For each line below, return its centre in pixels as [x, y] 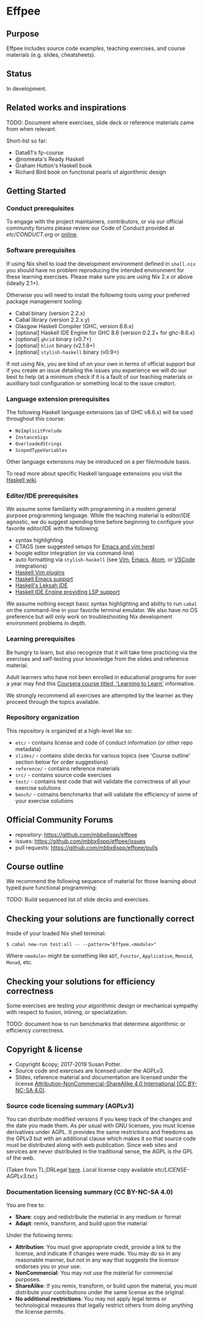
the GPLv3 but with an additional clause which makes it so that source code [101, 1139]
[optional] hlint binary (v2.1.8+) [55, 345]
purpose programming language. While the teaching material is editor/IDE [98, 515]
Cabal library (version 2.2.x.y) [52, 319]
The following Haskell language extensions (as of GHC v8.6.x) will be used [100, 412]
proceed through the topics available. [53, 702]
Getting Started [36, 191]
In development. [26, 88]
